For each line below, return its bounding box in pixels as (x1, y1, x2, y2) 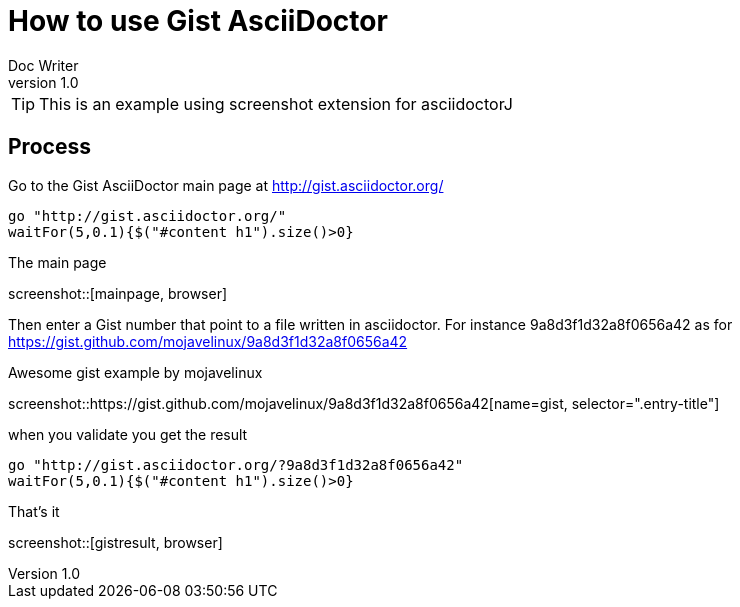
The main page (8, 253, 107, 271)
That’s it (8, 502, 60, 520)
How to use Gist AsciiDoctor (8, 4, 388, 38)
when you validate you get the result (8, 425, 248, 443)
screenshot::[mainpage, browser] (8, 284, 228, 302)
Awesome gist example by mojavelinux (8, 363, 263, 381)
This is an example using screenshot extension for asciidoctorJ (39, 93, 513, 114)
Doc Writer (8, 56, 79, 74)
